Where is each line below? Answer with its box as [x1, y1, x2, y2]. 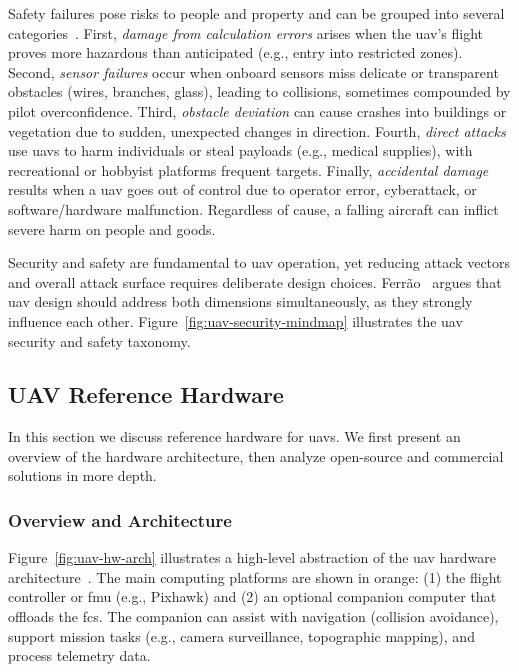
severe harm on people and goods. [8, 218, 216, 239]
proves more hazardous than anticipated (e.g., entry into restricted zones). [8, 42, 463, 63]
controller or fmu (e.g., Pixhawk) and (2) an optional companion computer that [8, 586, 497, 607]
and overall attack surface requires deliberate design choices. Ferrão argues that [8, 271, 502, 292]
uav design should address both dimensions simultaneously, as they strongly [8, 291, 473, 312]
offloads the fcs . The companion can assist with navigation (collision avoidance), [8, 606, 499, 627]
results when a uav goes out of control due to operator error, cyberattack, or [8, 179, 477, 200]
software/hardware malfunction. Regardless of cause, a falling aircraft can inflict [8, 198, 499, 219]
